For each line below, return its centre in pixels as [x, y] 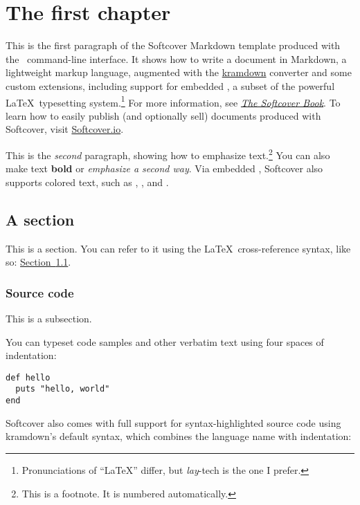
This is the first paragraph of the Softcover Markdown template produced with [173, 45]
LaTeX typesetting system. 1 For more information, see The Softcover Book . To [173, 101]
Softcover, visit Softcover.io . [65, 129]
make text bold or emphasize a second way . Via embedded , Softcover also [164, 168]
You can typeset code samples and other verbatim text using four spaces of [165, 341]
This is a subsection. [49, 318]
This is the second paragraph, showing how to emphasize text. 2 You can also [168, 154]
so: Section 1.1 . [38, 262]
